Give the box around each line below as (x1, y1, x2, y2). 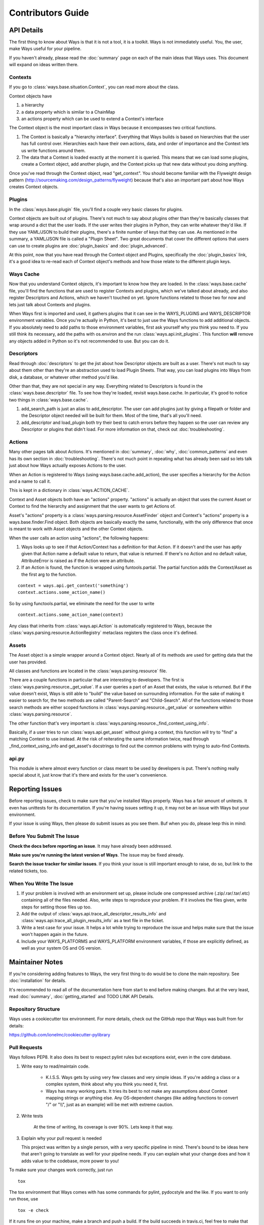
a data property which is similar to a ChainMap (21, 109, 115, 115)
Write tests (21, 1113, 44, 1119)
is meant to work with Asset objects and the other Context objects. (9, 526, 144, 532)
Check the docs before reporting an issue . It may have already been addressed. (9, 843, 172, 849)
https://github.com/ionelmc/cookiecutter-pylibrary (9, 1032, 110, 1037)
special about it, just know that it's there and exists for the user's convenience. (9, 772, 168, 778)
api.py (9, 755, 24, 762)
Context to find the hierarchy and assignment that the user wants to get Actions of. (9, 503, 176, 509)
